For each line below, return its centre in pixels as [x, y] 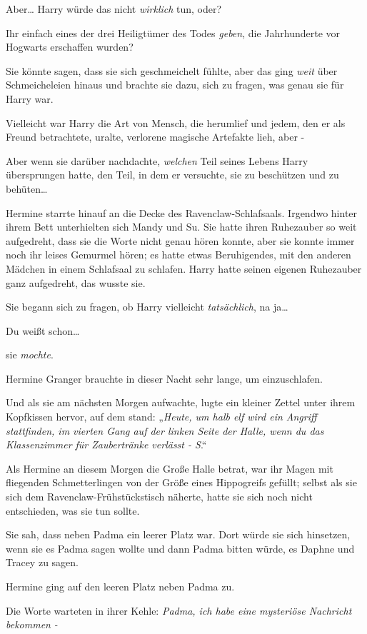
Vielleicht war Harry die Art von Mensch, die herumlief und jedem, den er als [176, 122]
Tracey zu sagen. [42, 562]
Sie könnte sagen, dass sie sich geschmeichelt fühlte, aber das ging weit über [172, 70]
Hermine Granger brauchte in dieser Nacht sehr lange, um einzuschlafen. [164, 378]
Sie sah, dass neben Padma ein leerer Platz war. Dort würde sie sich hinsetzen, [178, 534]
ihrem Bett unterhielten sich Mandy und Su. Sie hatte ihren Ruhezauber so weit [181, 227]
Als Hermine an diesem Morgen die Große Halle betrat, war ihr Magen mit [170, 468]
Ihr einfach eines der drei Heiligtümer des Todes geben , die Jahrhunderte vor [173, 32]
